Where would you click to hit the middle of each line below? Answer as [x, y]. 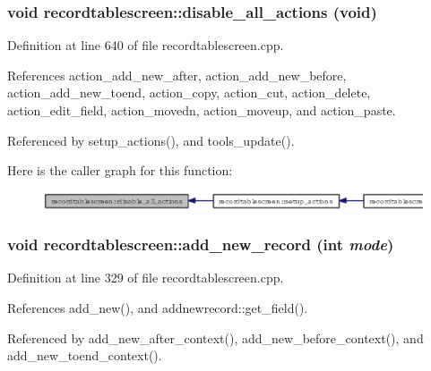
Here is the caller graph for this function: [120, 170]
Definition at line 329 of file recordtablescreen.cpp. [146, 278]
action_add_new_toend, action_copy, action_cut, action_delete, [189, 93]
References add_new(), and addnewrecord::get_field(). [158, 308]
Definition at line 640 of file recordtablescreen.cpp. [146, 45]
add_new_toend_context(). [85, 355]
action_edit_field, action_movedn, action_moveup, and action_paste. [202, 110]
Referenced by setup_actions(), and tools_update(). [151, 140]
